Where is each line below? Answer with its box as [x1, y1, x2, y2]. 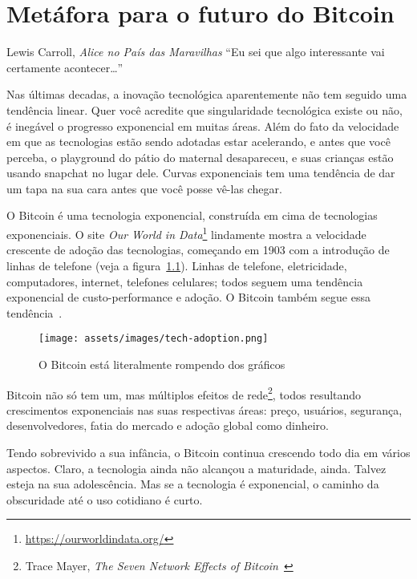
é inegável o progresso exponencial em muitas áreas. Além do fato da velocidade [6, 117, 399, 134]
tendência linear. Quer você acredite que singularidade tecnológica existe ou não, [6, 101, 403, 118]
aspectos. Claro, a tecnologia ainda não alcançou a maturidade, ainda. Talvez [6, 460, 387, 476]
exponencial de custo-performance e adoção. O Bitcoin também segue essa [6, 289, 370, 306]
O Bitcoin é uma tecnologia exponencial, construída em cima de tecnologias [6, 207, 378, 224]
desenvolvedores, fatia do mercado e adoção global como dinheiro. [6, 417, 329, 434]
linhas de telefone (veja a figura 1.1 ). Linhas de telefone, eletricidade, [6, 257, 347, 273]
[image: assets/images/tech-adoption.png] [38, 333, 269, 345]
